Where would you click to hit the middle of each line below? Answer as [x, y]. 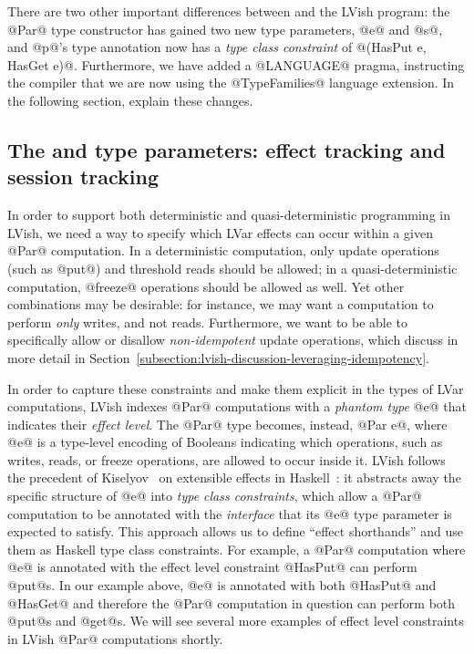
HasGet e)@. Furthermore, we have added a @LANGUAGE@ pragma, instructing [236, 64]
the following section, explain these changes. [130, 100]
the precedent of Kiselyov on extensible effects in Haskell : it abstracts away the [234, 478]
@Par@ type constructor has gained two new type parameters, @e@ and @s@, [225, 29]
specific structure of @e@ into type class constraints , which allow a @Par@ [215, 496]
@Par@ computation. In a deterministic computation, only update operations [223, 250]
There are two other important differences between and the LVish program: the [229, 11]
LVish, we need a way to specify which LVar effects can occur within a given [220, 232]
